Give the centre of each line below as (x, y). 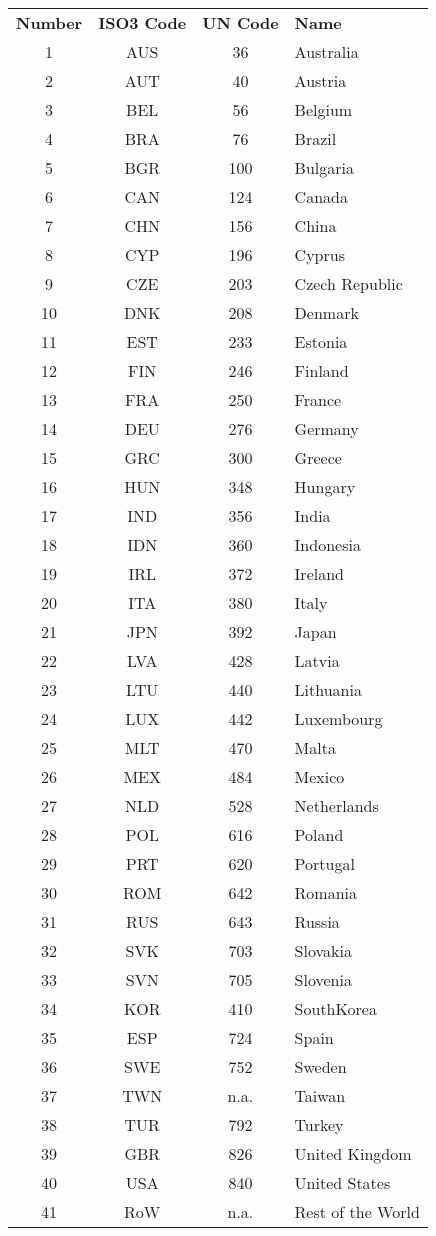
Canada (321, 196)
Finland (321, 370)
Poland (319, 834)
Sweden (320, 1066)
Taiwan (320, 1095)
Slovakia (323, 950)
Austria (320, 80)
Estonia (321, 341)
